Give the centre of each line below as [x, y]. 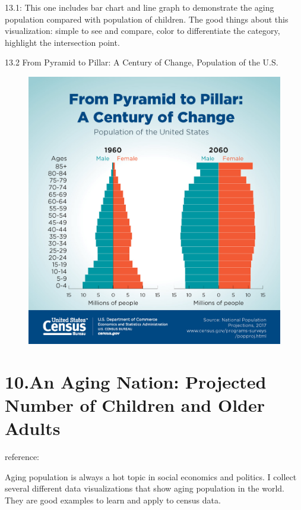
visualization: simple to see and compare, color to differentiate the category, [142, 31]
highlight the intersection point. [62, 42]
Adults [33, 428]
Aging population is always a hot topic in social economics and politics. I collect [151, 476]
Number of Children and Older [135, 404]
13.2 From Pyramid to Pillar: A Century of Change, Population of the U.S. [142, 62]
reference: [22, 457]
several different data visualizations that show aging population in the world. [145, 488]
